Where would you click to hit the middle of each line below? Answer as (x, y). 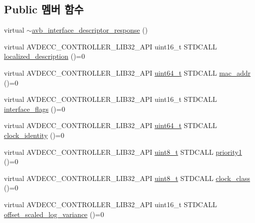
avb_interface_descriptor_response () (90, 30)
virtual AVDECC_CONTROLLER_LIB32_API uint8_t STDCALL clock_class (127, 178)
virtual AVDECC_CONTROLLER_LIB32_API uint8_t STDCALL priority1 (123, 152)
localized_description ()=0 (45, 56)
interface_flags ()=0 (35, 109)
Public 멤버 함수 (44, 9)
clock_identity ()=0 (34, 135)
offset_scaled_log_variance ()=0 (54, 214)
